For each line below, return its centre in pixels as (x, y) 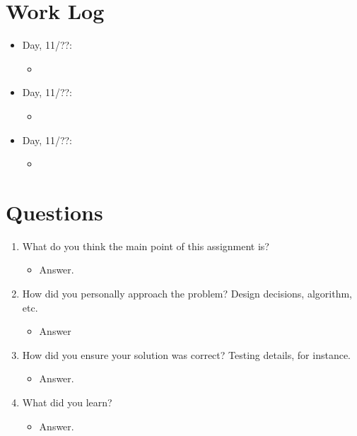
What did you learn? (67, 402)
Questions (54, 212)
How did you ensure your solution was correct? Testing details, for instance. (186, 354)
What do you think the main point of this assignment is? (146, 246)
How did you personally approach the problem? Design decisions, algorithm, (187, 293)
